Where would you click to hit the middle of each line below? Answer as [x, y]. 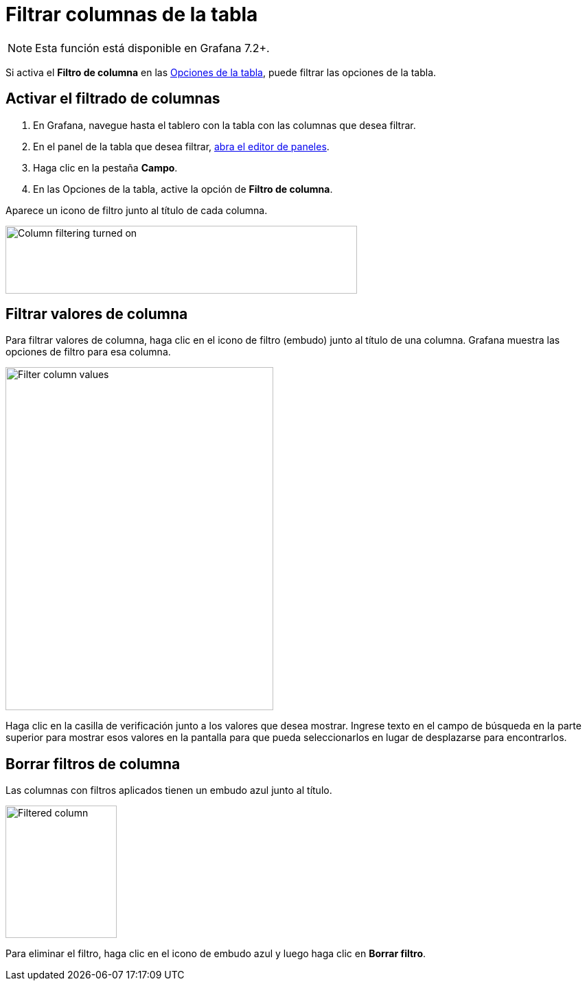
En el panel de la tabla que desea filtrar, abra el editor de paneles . [181, 146]
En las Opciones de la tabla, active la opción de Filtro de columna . [183, 189]
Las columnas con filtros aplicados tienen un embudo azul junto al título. [169, 790]
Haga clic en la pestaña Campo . [105, 167]
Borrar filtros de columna [93, 764]
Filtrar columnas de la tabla [132, 14]
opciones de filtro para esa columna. [88, 352]
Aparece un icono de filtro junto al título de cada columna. [137, 210]
